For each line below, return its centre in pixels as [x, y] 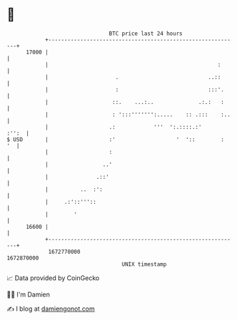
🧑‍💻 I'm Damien [29, 294]
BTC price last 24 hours [146, 33]
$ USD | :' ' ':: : [115, 139]
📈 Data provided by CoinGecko [53, 278]
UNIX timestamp [144, 264]
